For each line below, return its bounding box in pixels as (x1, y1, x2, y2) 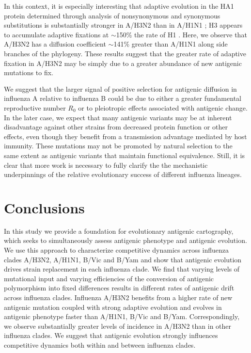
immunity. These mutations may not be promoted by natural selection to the (4, 141, 233, 151)
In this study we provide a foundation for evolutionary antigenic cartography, (4, 225, 234, 236)
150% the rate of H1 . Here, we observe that (116, 29, 247, 39)
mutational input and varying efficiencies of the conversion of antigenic (4, 273, 214, 283)
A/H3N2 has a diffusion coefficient (4, 39, 106, 49)
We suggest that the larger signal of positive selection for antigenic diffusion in (4, 83, 237, 94)
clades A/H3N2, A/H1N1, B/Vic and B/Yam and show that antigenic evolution (4, 254, 242, 264)
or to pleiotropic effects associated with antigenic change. (78, 102, 248, 112)
